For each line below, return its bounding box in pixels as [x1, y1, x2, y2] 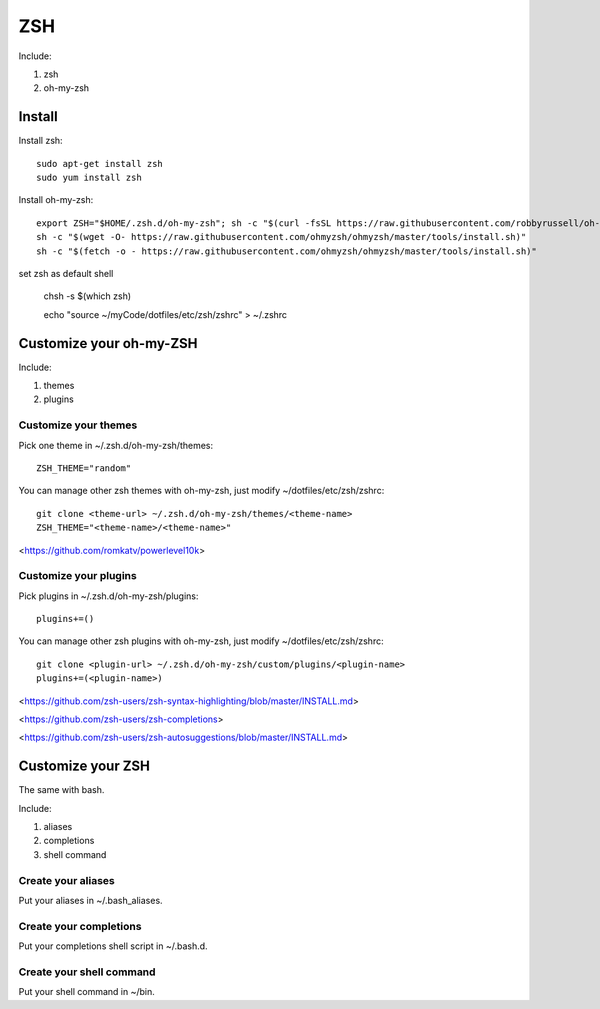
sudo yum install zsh [36, 172, 142, 184]
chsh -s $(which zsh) [43, 290, 132, 302]
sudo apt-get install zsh [36, 158, 164, 169]
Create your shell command [18, 965, 156, 979]
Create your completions [18, 919, 142, 933]
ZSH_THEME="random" [36, 462, 132, 474]
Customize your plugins [18, 569, 137, 583]
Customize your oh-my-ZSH [18, 335, 199, 352]
